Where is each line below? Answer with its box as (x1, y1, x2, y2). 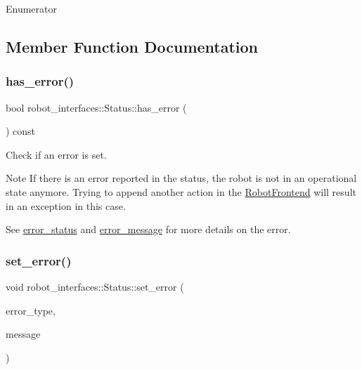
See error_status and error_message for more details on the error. (6, 222, 291, 237)
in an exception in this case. (6, 198, 126, 213)
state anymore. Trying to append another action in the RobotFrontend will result (6, 184, 356, 199)
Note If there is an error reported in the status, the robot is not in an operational (6, 171, 357, 185)
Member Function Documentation (6, 35, 259, 57)
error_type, (6, 303, 56, 317)
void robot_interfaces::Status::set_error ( (6, 279, 184, 293)
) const (6, 124, 36, 138)
